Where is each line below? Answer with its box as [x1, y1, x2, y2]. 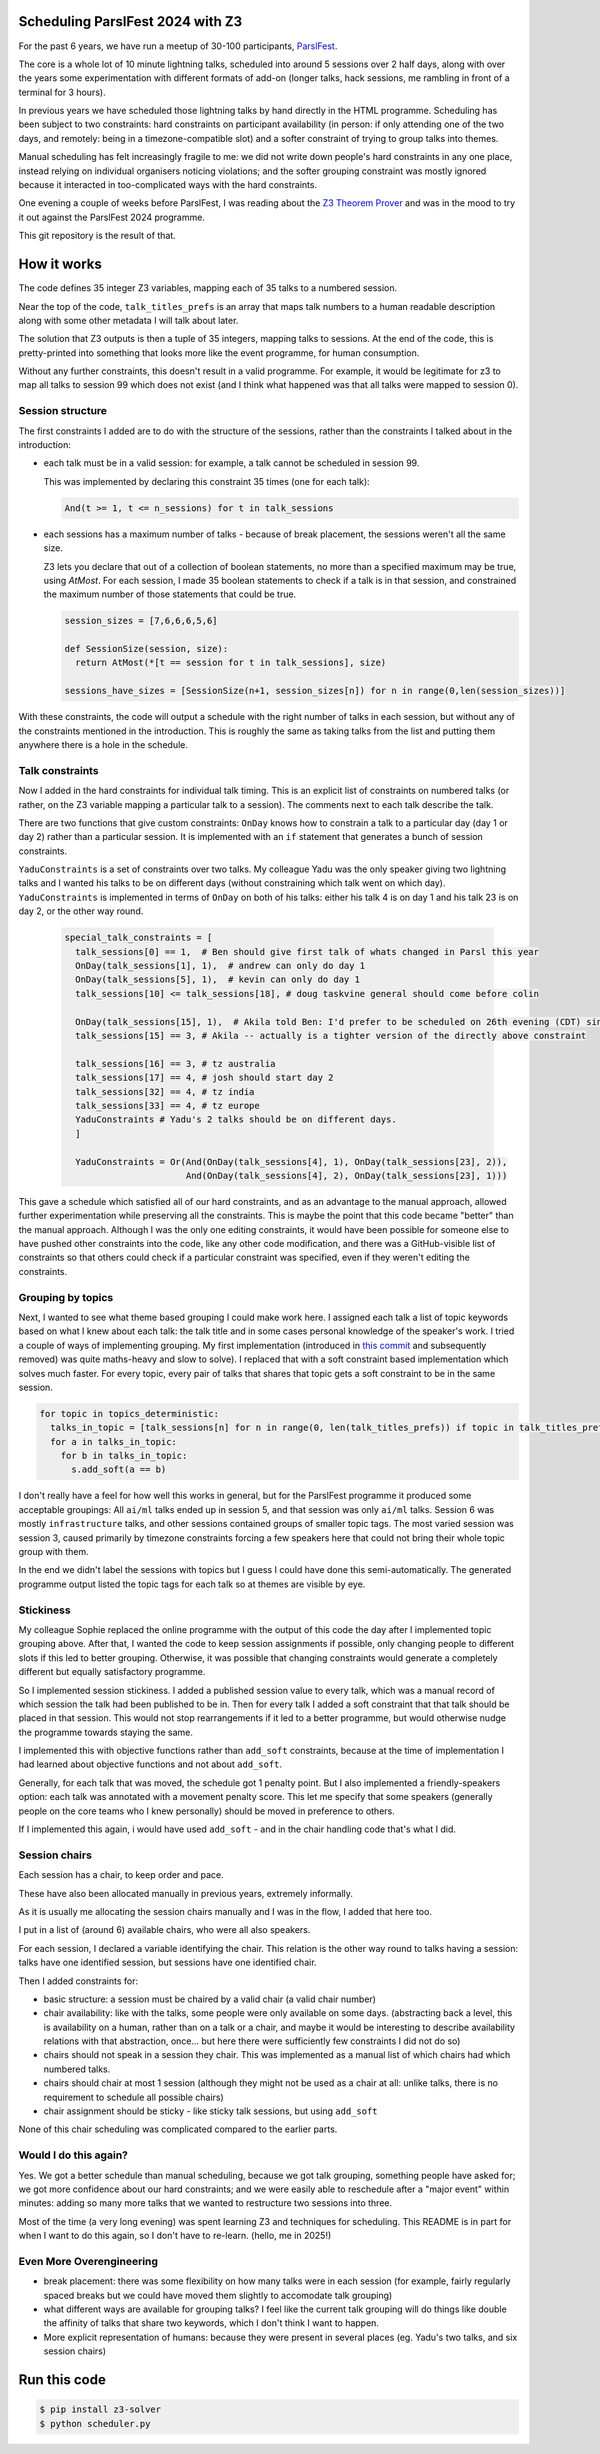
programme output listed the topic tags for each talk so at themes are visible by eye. [18, 1578, 366, 1590]
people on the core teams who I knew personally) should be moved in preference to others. [18, 1805, 395, 1817]
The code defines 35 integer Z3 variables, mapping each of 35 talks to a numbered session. [18, 282, 398, 294]
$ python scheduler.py [39, 2418, 151, 2429]
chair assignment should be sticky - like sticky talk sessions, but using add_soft [43, 2105, 379, 2117]
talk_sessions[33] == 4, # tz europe [75, 1100, 260, 1111]
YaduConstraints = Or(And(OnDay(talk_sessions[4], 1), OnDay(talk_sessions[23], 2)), [75, 1156, 508, 1167]
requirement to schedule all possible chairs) [43, 2091, 224, 2103]
